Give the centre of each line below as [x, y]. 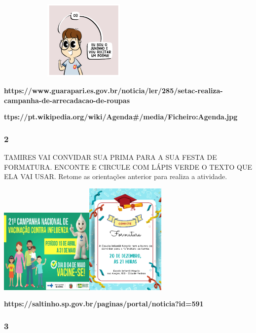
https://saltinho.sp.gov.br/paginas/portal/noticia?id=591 [104, 304]
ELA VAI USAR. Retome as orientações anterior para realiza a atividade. [116, 176]
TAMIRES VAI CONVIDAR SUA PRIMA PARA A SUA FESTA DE [110, 157]
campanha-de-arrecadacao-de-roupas [67, 100]
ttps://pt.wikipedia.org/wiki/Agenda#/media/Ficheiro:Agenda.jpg [121, 117]
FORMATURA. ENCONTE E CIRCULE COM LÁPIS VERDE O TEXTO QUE [128, 166]
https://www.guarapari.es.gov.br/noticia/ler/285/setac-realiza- [113, 91]
